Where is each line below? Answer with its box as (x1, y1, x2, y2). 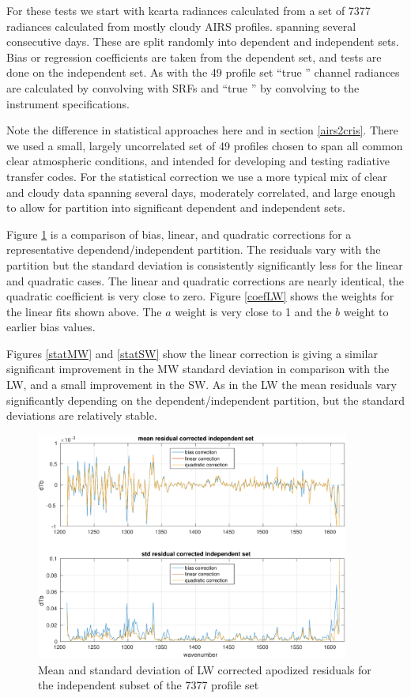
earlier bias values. (6, 319, 96, 335)
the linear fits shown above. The (6, 303, 162, 319)
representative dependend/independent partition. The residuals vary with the (6, 241, 381, 258)
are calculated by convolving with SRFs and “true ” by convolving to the (6, 79, 360, 96)
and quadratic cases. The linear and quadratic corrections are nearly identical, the (6, 272, 404, 289)
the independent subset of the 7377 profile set (38, 677, 259, 693)
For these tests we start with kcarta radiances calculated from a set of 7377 (6, 2, 371, 18)
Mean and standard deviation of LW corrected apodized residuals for (38, 661, 371, 677)
